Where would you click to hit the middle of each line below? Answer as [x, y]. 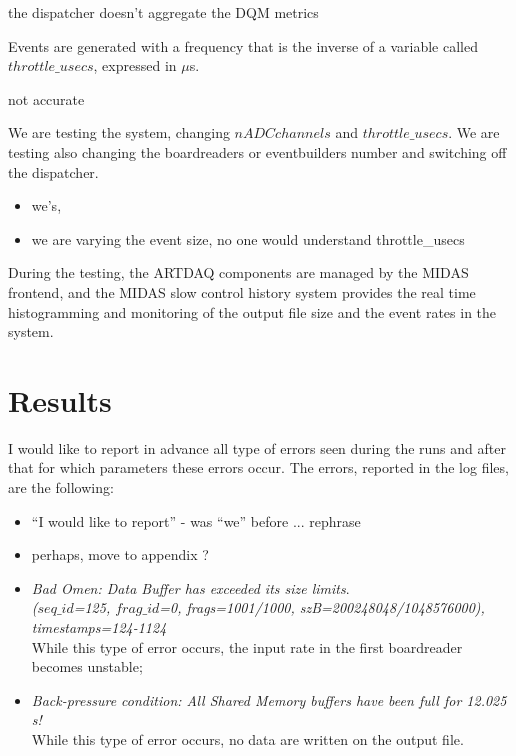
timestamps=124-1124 [99, 627]
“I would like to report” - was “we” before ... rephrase [196, 520]
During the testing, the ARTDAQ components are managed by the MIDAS [238, 272]
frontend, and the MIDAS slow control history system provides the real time [242, 291]
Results [60, 399]
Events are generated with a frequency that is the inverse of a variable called [243, 45]
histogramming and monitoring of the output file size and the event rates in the [252, 311]
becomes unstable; [87, 666]
